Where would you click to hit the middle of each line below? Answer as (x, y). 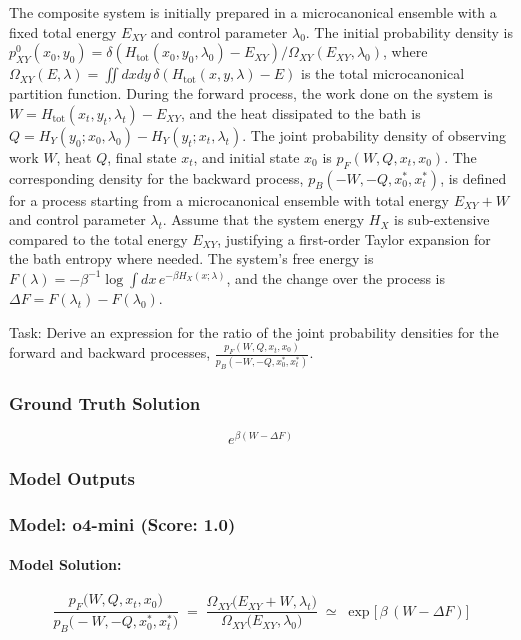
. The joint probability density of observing (374, 134)
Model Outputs (72, 477)
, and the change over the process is (335, 277)
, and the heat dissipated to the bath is (300, 112)
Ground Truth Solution (105, 402)
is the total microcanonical (383, 73)
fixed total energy (63, 31)
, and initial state (246, 156)
